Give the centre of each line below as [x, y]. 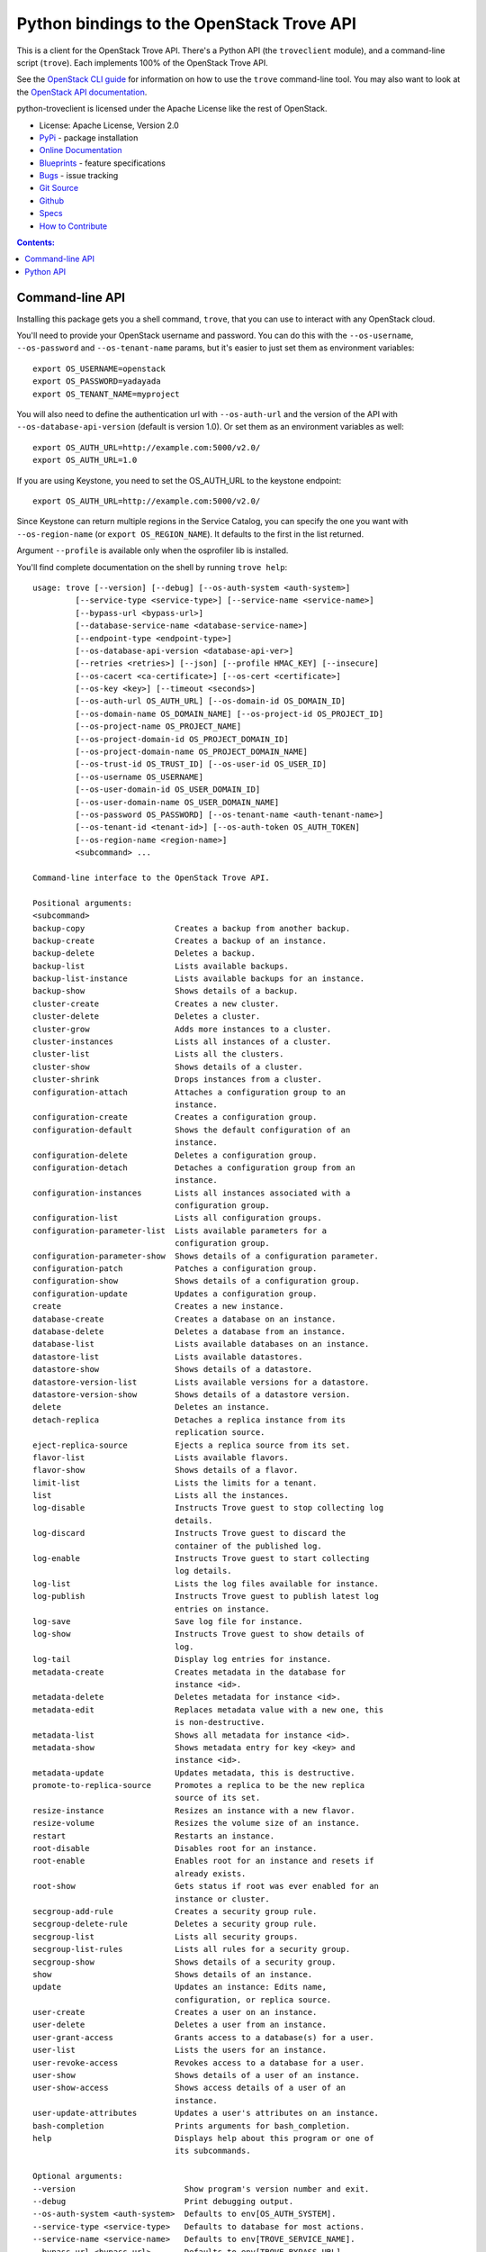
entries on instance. [222, 1609]
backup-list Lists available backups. [161, 966]
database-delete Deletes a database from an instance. [189, 1332]
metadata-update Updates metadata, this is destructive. [194, 1773]
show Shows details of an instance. [173, 1974]
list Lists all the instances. [161, 1496]
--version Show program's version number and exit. [201, 2188]
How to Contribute [73, 226]
